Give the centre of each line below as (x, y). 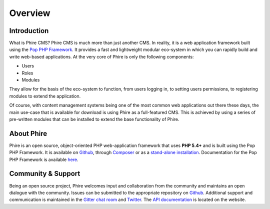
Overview (30, 13)
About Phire (28, 133)
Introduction (29, 31)
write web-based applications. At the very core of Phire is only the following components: (101, 56)
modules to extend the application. (45, 96)
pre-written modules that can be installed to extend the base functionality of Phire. (94, 119)
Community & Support (45, 174)
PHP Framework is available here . (44, 159)
